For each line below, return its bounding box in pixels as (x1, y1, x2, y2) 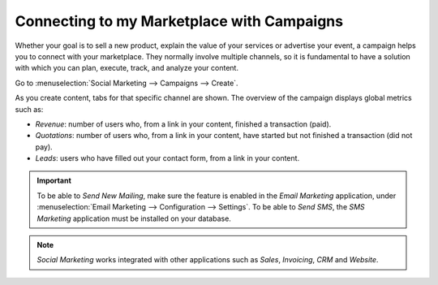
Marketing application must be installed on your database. (36, 214, 231, 223)
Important (36, 175, 72, 186)
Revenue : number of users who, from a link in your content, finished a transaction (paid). (35, 119, 332, 129)
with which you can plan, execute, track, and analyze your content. (15, 63, 239, 73)
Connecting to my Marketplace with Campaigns (15, 12, 344, 30)
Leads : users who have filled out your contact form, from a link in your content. (35, 153, 300, 163)
